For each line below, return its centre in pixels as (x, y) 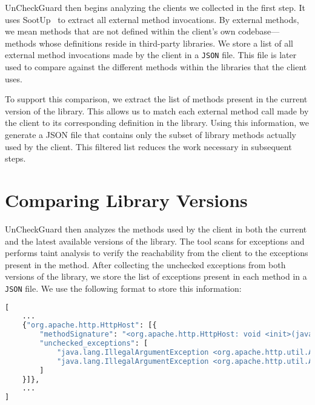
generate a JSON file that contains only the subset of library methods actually (151, 134)
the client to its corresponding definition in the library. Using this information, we (157, 123)
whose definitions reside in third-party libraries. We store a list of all (166, 43)
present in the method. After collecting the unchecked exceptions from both (145, 264)
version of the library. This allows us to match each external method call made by (157, 110)
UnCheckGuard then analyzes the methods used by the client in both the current (156, 229)
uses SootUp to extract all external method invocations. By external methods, (152, 19)
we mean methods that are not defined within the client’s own (120, 31)
